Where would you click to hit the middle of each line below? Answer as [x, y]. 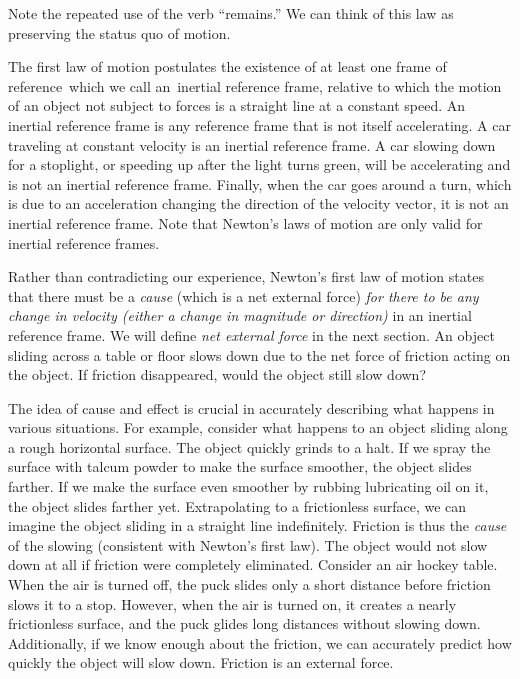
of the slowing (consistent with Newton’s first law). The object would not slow [248, 544]
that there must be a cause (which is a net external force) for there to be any [243, 295]
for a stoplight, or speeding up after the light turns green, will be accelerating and [259, 164]
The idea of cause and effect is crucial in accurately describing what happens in [251, 407]
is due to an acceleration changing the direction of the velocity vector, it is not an [258, 203]
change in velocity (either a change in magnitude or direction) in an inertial [240, 315]
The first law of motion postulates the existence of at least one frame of [227, 66]
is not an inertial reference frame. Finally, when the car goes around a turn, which [260, 183]
